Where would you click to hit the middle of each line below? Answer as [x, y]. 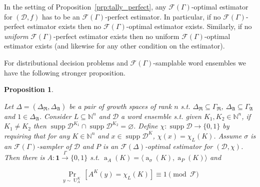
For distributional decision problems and [66, 62]
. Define [146, 126]
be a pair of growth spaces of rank [120, 106]
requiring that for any [37, 135]
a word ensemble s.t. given [161, 116]
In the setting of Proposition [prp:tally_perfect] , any [85, 6]
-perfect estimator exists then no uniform [116, 36]
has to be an [61, 16]
